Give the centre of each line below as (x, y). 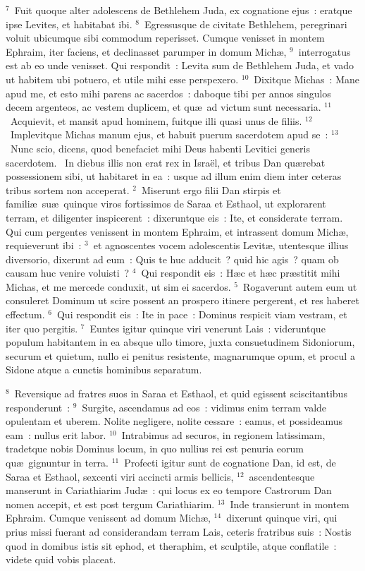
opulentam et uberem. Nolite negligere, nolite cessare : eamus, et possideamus (174, 421)
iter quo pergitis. (42, 328)
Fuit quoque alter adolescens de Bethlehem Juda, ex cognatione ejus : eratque (183, 10)
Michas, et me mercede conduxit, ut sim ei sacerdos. (118, 286)
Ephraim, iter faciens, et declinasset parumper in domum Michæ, (146, 51)
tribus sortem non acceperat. (68, 190)
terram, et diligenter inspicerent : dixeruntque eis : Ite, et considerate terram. (174, 217)
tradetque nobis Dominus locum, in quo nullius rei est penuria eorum (155, 449)
